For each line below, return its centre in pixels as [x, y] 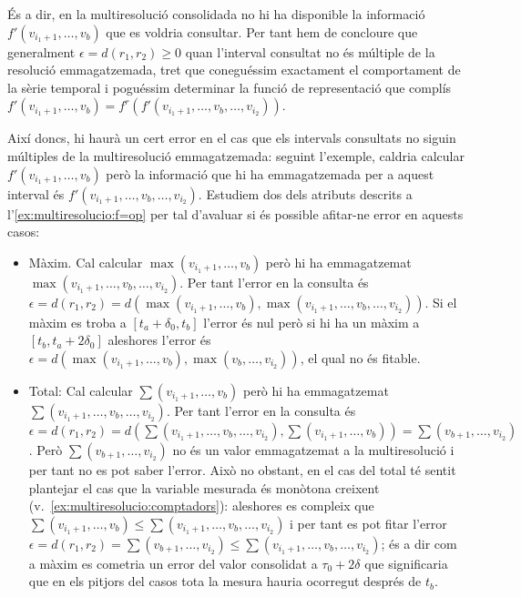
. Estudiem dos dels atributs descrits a [305, 193]
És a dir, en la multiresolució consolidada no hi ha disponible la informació [216, 14]
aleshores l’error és [159, 340]
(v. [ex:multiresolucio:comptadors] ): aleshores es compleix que [201, 506]
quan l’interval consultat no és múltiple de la [310, 51]
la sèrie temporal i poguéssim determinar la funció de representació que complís [230, 87]
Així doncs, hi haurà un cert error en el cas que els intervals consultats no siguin [232, 138]
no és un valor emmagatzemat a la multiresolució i [313, 449]
